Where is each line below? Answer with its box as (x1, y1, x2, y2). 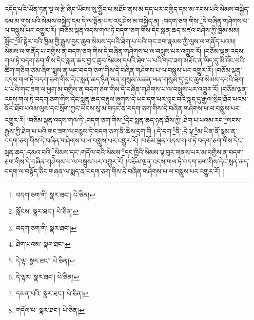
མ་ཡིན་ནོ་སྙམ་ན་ (197, 126, 237, 136)
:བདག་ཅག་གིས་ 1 (161, 14, 203, 25)
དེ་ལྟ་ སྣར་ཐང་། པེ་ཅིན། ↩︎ (16, 255, 75, 265)
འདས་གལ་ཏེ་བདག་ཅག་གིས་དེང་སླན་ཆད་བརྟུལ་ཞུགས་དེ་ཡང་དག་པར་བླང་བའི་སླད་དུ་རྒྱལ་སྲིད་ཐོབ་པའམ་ (4, 93, 248, 104)
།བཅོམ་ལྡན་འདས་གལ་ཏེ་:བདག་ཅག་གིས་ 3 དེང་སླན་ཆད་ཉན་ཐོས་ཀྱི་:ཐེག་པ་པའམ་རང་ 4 (27, 113, 227, 125)
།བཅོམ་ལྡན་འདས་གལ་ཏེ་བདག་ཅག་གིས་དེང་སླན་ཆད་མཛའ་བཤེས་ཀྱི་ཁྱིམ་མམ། (58, 24, 240, 35)
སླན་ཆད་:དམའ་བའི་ (4, 147, 52, 157)
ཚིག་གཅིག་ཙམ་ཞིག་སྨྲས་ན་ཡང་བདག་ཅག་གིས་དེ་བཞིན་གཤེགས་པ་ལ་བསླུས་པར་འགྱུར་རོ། (4, 64, 213, 75)
